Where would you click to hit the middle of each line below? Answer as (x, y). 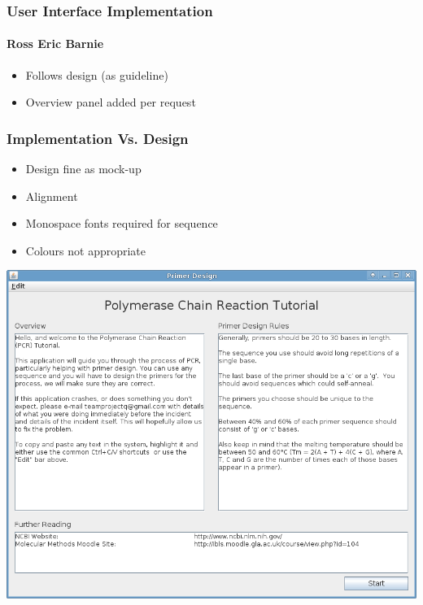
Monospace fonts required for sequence (122, 223)
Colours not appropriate (86, 250)
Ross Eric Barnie (55, 44)
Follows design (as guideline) (97, 74)
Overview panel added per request (111, 102)
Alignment (52, 196)
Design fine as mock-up (83, 169)
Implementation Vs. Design (98, 138)
